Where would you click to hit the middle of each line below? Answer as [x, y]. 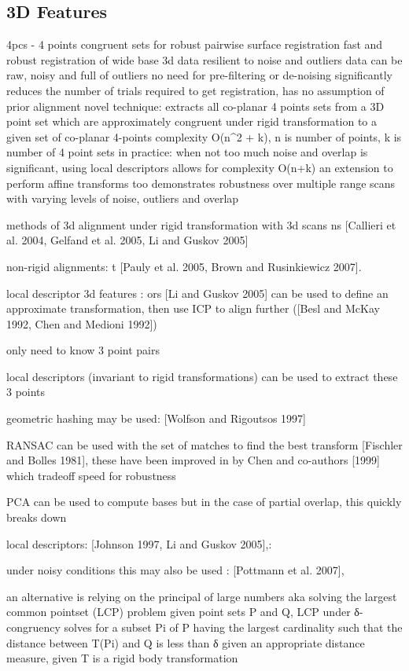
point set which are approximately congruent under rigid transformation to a [192, 121]
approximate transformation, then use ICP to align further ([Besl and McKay [193, 308]
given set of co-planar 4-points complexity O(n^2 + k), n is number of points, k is [204, 136]
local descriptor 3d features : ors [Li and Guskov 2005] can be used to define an [197, 293]
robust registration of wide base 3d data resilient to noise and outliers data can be [204, 59]
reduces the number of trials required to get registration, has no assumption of [195, 90]
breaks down [37, 517]
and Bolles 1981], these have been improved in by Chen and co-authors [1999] [193, 460]
